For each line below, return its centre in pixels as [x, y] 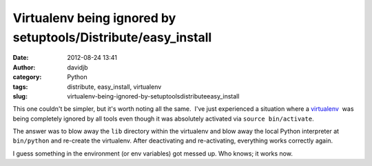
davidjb [78, 67]
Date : [21, 58]
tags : [20, 87]
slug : [20, 96]
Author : [24, 67]
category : [27, 77]
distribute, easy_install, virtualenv [114, 87]
